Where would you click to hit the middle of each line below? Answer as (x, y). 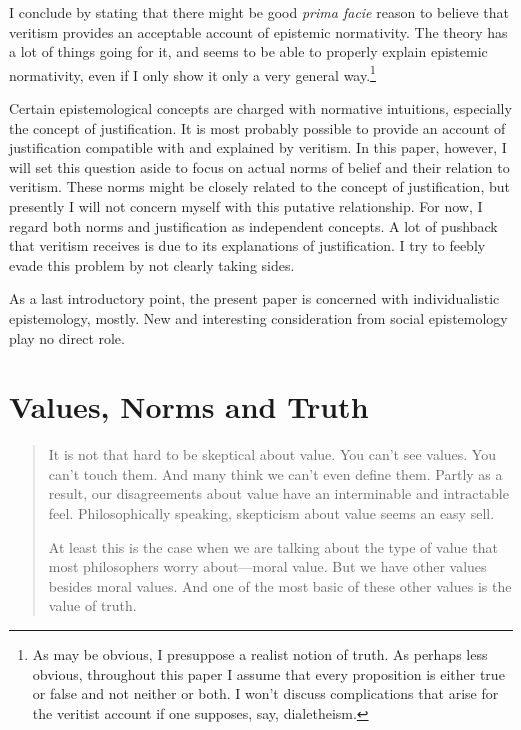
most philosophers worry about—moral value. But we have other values (267, 566)
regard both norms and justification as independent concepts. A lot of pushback (253, 225)
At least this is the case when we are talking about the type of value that (273, 546)
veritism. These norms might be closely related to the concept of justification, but (259, 186)
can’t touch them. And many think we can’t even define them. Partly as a (275, 473)
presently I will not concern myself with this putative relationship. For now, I (246, 206)
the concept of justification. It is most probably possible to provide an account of (257, 127)
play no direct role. (67, 337)
